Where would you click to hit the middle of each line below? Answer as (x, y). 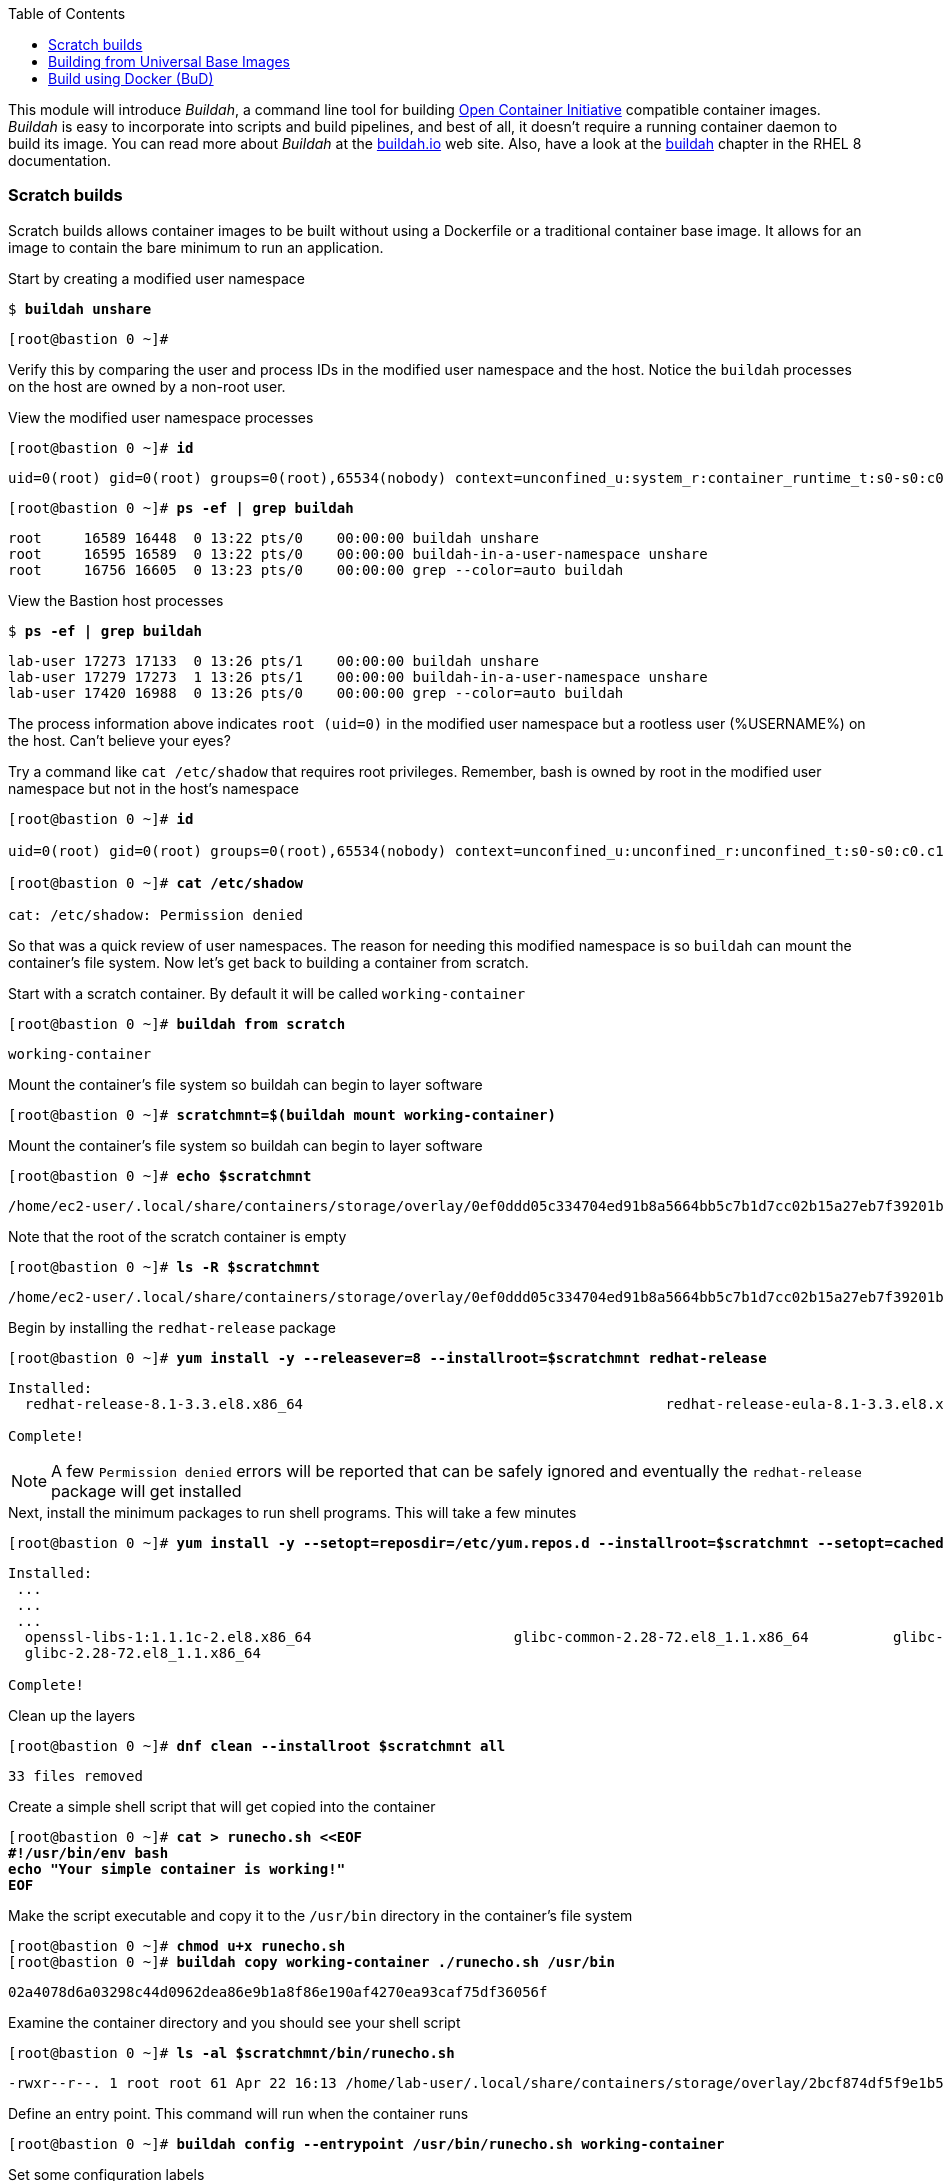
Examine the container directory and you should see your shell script (234, 2022)
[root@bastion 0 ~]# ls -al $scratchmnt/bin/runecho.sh (231, 2052)
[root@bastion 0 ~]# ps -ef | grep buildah (181, 507)
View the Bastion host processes (116, 600)
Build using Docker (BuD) (131, 78)
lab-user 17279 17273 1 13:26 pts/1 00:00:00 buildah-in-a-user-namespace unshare (358, 676)
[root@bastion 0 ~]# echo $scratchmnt (160, 1175)
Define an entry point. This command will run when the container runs (238, 2113)
